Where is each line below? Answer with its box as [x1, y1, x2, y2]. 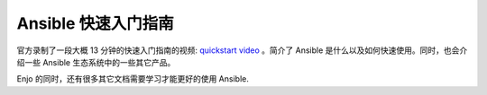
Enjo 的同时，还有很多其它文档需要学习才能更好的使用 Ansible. [16, 73, 250, 84]
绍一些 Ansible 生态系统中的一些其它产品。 [16, 56, 176, 67]
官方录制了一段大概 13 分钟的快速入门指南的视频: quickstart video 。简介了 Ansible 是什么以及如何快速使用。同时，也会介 [16, 45, 468, 56]
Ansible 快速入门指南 [16, 13, 175, 33]
